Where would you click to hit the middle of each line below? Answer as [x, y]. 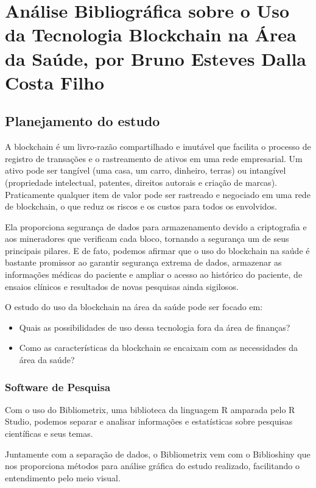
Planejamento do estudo [83, 121]
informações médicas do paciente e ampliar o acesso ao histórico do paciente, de [154, 274]
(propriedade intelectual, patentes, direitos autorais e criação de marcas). [141, 182]
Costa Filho [55, 82]
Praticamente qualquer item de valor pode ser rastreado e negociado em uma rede [158, 194]
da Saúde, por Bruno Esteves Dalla [156, 58]
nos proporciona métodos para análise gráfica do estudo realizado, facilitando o [152, 466]
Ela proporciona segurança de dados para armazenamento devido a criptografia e [156, 226]
